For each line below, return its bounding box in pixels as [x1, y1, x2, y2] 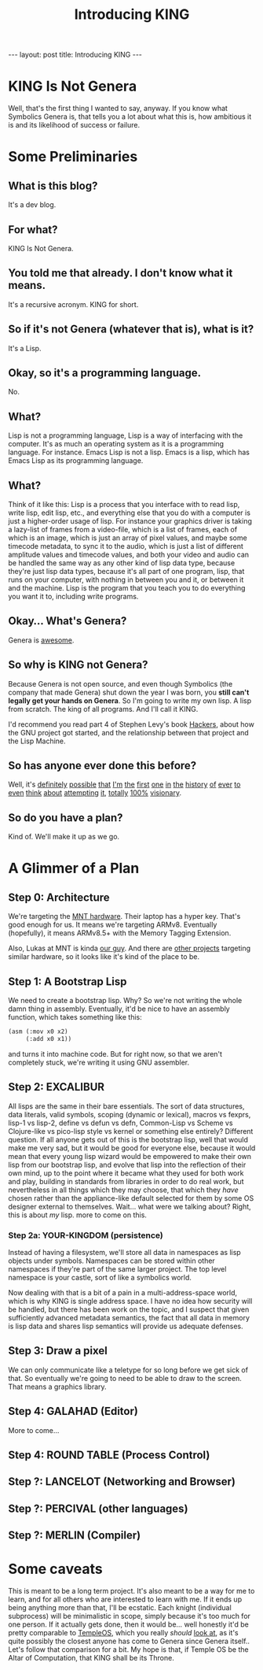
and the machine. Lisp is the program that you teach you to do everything [8, 583, 246, 592]
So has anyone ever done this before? [8, 759, 197, 772]
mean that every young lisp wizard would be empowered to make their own [8, 1151, 252, 1161]
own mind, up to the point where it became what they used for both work [8, 1168, 244, 1178]
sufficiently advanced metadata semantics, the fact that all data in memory [8, 1313, 250, 1322]
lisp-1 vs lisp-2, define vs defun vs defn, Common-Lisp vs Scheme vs [8, 1118, 233, 1128]
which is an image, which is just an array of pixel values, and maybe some [8, 533, 247, 542]
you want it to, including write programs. [8, 592, 139, 601]
